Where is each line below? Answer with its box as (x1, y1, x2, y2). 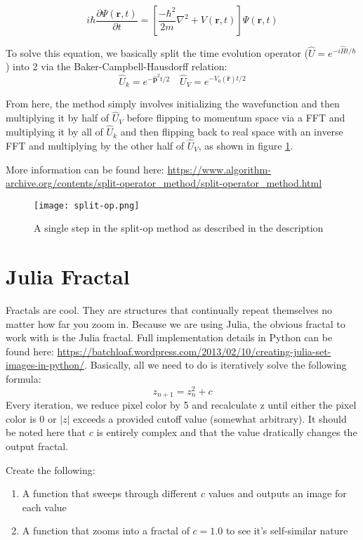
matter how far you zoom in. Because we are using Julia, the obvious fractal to (6, 316, 345, 331)
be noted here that (6, 425, 86, 440)
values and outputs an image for (208, 486, 347, 501)
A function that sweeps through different (22, 486, 198, 501)
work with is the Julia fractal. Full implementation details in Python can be (6, 330, 333, 345)
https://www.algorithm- (167, 162, 271, 176)
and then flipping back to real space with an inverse (120, 124, 343, 139)
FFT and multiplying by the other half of (6, 138, 185, 152)
